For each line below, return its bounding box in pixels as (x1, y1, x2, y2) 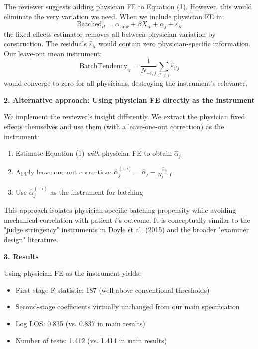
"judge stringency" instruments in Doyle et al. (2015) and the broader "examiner (4, 224, 249, 235)
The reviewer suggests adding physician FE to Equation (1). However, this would (4, 1, 252, 11)
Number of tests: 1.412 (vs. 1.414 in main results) (15, 335, 167, 345)
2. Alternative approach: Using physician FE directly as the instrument (4, 94, 255, 105)
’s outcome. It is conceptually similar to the (117, 214, 250, 225)
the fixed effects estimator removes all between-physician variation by (4, 28, 216, 39)
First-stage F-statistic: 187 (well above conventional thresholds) (15, 284, 210, 295)
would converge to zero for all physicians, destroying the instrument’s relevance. (4, 78, 248, 88)
